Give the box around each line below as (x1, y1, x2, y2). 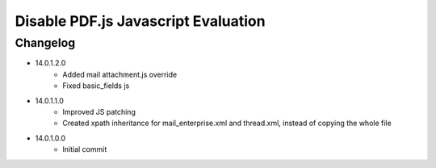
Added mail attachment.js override (62, 69, 178, 79)
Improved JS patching (62, 107, 136, 116)
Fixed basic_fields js (62, 81, 130, 90)
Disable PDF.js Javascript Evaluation (15, 12, 266, 30)
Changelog (15, 36, 76, 50)
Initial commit (62, 145, 107, 154)
